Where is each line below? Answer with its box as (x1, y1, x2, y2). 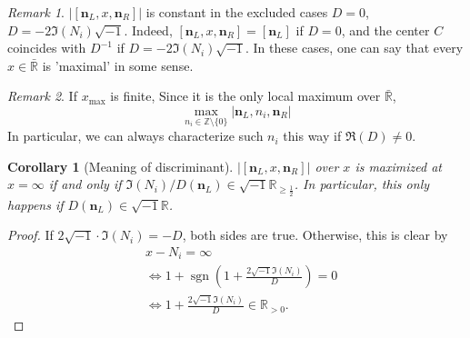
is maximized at (355, 156, 442, 175)
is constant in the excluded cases (145, 3, 328, 21)
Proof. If (7, 225, 54, 244)
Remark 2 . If (7, 86, 77, 105)
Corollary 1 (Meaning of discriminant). (7, 156, 234, 175)
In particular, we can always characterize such (7, 126, 264, 145)
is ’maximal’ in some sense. (42, 55, 194, 75)
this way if (283, 126, 342, 145)
